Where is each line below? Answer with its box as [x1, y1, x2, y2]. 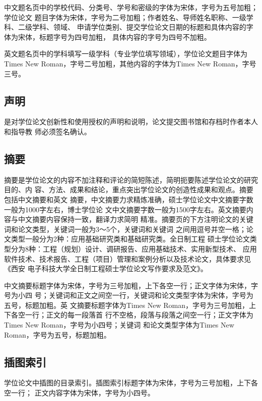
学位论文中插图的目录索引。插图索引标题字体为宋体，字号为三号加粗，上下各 [4, 377, 258, 388]
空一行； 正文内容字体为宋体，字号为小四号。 [4, 387, 155, 398]
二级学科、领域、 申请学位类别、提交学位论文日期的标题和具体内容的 [18, 22, 246, 32]
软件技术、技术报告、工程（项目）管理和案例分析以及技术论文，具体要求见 [4, 253, 251, 264]
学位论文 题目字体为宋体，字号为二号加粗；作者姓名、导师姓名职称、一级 [4, 12, 246, 22]
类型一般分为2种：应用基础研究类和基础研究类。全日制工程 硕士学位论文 [11, 233, 250, 244]
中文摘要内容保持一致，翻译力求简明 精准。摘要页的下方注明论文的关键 [18, 214, 253, 224]
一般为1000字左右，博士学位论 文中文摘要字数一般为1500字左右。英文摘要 [4, 204, 246, 214]
